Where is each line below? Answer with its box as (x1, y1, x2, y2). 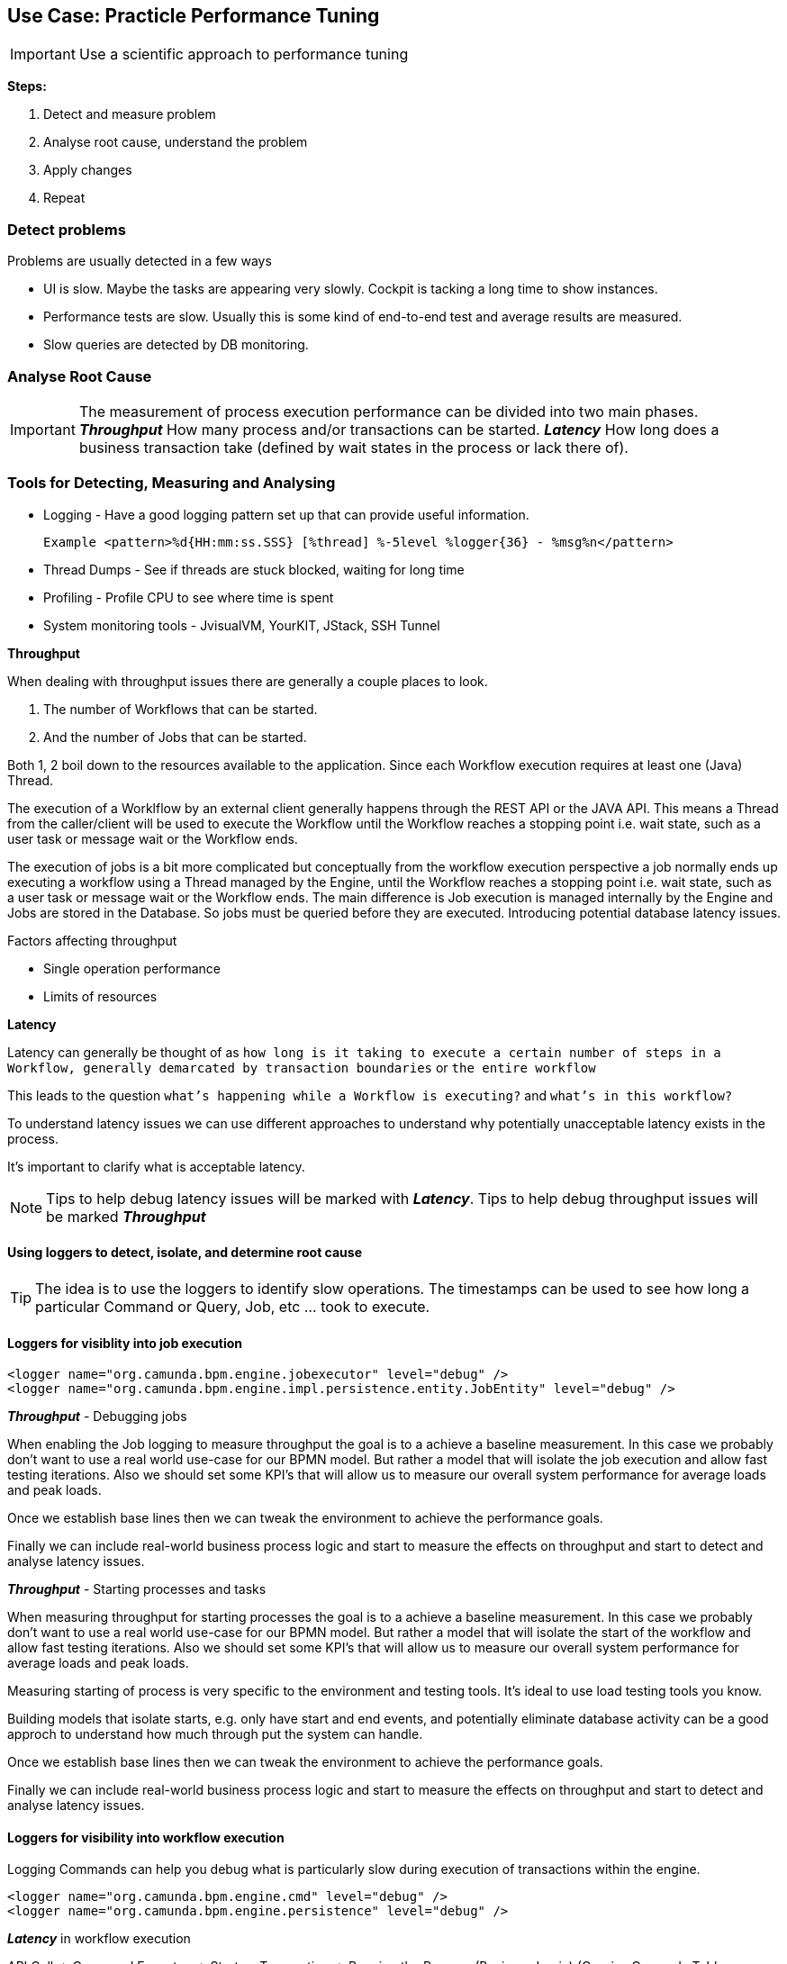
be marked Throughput (46, 1207, 206, 1226)
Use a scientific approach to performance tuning (78, 45, 409, 64)
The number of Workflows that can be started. (43, 701, 318, 717)
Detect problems (7, 220, 126, 239)
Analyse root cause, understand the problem (43, 134, 308, 150)
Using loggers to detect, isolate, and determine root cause (7, 1244, 362, 1261)
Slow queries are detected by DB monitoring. (43, 337, 309, 353)
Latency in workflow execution (7, 1931, 191, 1947)
